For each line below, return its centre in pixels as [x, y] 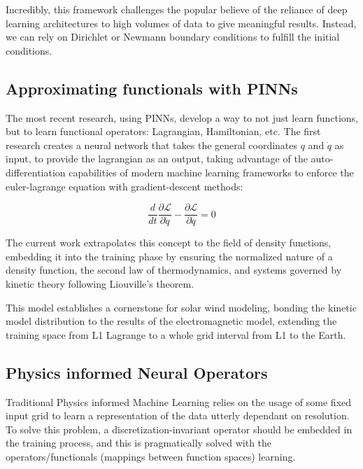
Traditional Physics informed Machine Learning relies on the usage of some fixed [179, 401]
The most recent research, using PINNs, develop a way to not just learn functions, [182, 117]
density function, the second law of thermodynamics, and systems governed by [174, 270]
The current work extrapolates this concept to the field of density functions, [169, 243]
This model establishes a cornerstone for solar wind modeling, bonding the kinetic [181, 307]
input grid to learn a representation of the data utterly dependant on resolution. [178, 415]
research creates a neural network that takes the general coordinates [152, 145]
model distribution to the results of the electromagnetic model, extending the [171, 321]
